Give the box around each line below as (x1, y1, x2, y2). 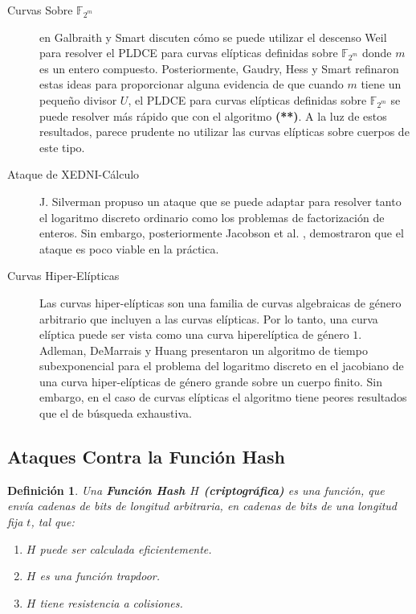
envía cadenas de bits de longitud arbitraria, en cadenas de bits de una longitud (7, 497, 398, 514)
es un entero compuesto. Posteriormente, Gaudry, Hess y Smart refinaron (39, 60, 399, 76)
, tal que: (31, 513, 75, 530)
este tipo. (39, 138, 85, 155)
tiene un (361, 76, 402, 93)
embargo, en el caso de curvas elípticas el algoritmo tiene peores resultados (39, 389, 407, 406)
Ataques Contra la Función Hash (7, 444, 285, 469)
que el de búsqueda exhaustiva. (39, 405, 192, 422)
